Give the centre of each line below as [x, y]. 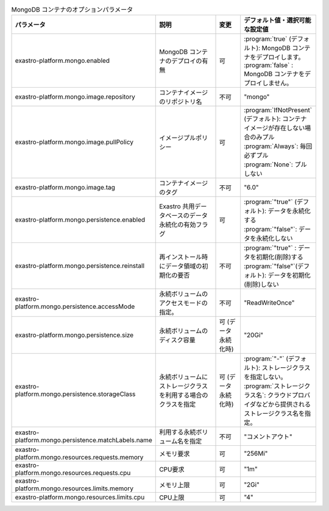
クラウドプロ [286, 395]
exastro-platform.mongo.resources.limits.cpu [80, 498]
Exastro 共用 [177, 206]
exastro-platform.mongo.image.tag [65, 188]
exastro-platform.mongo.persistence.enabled [80, 220]
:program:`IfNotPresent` [278, 110]
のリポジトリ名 [181, 102]
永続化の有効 [178, 225]
